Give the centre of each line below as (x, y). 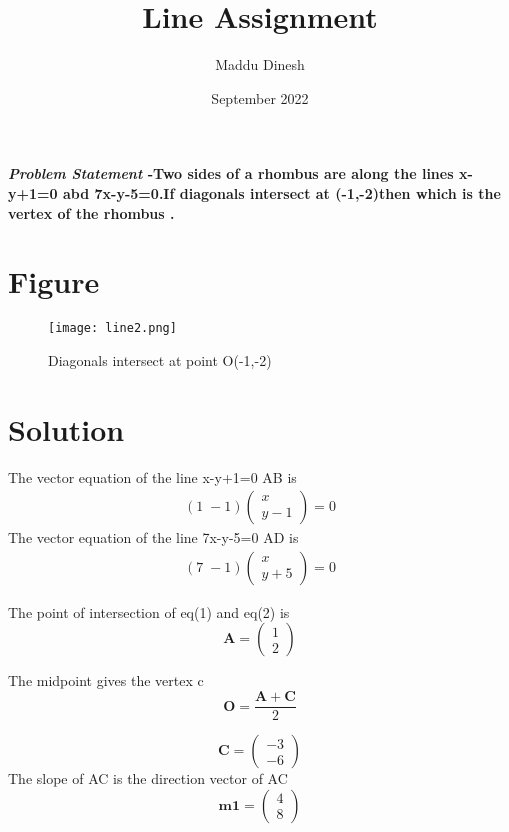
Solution (66, 428)
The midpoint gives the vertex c (106, 680)
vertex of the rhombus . (91, 212)
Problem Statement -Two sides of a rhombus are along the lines (231, 173)
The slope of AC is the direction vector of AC (148, 778)
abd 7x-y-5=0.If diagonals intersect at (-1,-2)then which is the (281, 192)
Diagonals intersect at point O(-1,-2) (160, 359)
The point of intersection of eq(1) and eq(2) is (149, 611)
